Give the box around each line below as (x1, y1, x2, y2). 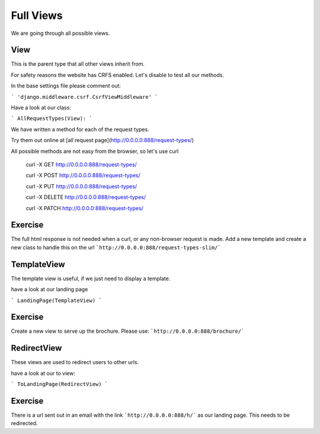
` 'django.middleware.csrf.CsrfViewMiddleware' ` (11, 94, 158, 100)
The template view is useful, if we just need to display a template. (11, 275, 171, 282)
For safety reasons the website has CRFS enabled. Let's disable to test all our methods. (11, 71, 225, 78)
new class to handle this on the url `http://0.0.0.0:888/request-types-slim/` (11, 243, 222, 251)
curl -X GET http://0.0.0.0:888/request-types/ (25, 160, 137, 168)
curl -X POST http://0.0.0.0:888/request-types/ (25, 172, 140, 179)
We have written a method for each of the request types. (11, 126, 149, 133)
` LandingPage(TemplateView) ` (11, 297, 102, 304)
